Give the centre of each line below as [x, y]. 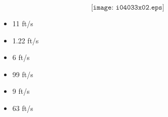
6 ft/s [21, 57]
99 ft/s [23, 74]
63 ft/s [23, 108]
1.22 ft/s [25, 40]
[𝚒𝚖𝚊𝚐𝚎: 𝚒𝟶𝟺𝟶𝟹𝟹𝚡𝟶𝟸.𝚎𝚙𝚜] [128, 8]
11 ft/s [23, 23]
